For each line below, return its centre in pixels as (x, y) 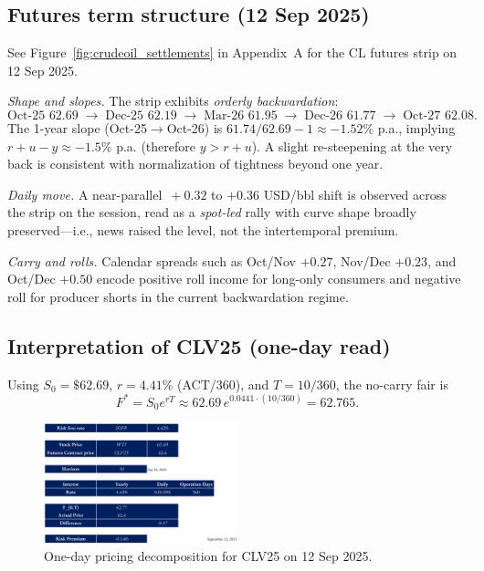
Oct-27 (422, 115)
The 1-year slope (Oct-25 (77, 127)
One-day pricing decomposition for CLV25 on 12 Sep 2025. (208, 556)
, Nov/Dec (362, 260)
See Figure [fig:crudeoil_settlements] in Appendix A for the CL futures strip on (232, 52)
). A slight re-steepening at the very (352, 145)
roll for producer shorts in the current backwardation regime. (178, 296)
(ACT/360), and (223, 384)
